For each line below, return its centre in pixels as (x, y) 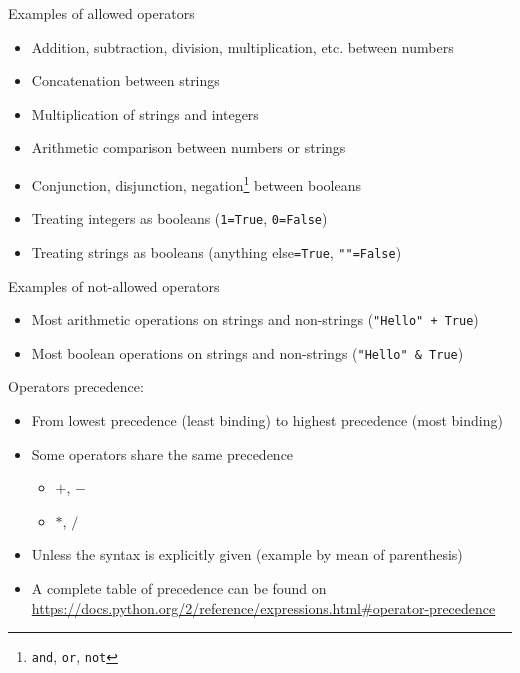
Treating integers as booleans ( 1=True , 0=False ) (179, 218)
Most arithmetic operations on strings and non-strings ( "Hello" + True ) (255, 319)
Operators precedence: (76, 386)
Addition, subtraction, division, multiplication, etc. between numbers (242, 46)
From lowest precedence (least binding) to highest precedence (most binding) (267, 420)
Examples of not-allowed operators (114, 285)
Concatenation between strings (125, 80)
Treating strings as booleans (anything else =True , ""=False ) (216, 251)
